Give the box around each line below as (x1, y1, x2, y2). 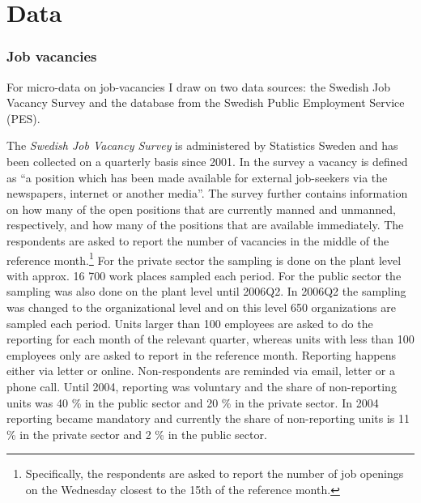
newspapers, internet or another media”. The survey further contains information (6, 185, 408, 202)
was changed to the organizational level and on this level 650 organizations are (6, 298, 396, 315)
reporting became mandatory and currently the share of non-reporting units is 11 (6, 410, 410, 427)
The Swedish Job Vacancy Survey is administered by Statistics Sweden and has (6, 137, 398, 154)
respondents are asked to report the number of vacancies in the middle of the (6, 232, 389, 249)
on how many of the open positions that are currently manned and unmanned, (6, 200, 396, 217)
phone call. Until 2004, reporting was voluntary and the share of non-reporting (6, 377, 397, 394)
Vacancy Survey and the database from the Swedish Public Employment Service (6, 94, 405, 111)
